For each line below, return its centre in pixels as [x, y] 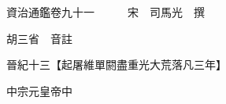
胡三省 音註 [39, 38]
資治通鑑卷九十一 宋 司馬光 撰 [105, 12]
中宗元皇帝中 [39, 90]
